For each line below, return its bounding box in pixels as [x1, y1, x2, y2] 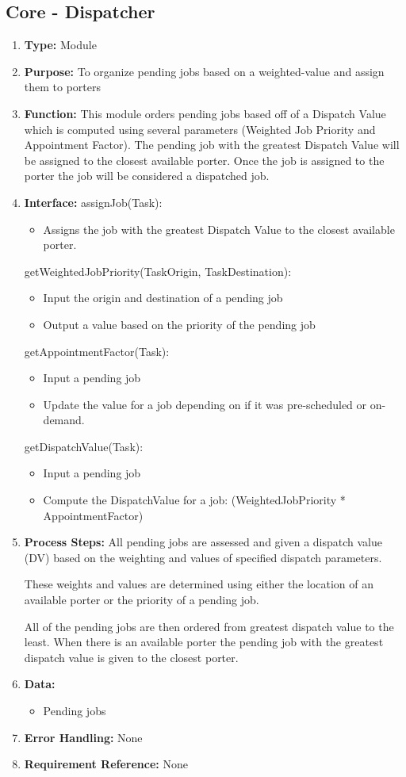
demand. [43, 411, 85, 428]
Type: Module [24, 36, 97, 53]
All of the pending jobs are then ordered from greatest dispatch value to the [24, 618, 394, 634]
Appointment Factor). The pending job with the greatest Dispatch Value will [24, 136, 400, 153]
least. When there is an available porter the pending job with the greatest [24, 633, 384, 650]
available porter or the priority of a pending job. [24, 591, 259, 608]
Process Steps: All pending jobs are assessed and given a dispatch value [24, 534, 382, 550]
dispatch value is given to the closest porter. [24, 649, 239, 665]
